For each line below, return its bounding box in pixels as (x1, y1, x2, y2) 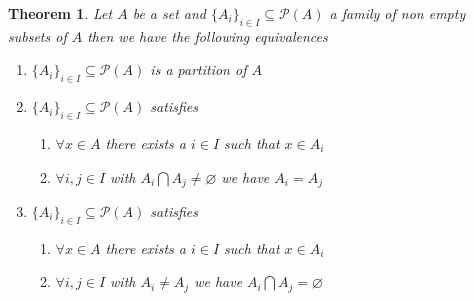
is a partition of (150, 59, 247, 80)
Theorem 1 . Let (8, 3, 113, 23)
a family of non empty (329, 3, 466, 23)
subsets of (8, 25, 67, 46)
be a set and (132, 3, 207, 23)
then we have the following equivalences (87, 25, 328, 46)
